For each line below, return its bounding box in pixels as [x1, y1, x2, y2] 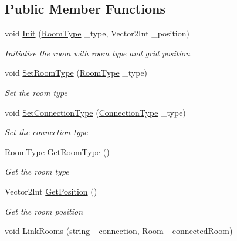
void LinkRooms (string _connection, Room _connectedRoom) [5, 225, 233, 237]
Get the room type [5, 165, 69, 178]
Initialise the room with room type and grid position [5, 46, 190, 59]
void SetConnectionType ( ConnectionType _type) [5, 106, 186, 118]
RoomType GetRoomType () [5, 145, 110, 158]
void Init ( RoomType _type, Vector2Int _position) [5, 27, 189, 39]
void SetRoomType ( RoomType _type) [5, 66, 148, 79]
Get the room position [5, 205, 83, 217]
